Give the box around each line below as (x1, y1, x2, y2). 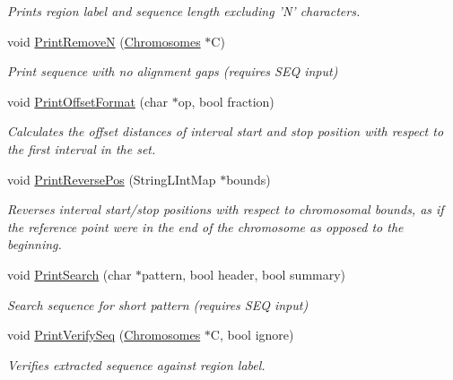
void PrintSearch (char (7, 264, 132, 283)
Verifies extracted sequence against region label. (7, 355, 266, 374)
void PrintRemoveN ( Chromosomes (7, 31, 201, 50)
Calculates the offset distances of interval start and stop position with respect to (7, 122, 444, 141)
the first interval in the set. (7, 139, 156, 158)
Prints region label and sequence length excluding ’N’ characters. (7, 2, 361, 20)
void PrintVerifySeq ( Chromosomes (7, 325, 201, 344)
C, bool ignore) (210, 325, 294, 344)
